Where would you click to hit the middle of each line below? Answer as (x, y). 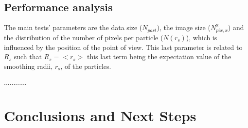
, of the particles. (86, 66)
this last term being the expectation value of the (159, 56)
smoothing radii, (28, 66)
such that (28, 56)
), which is (202, 37)
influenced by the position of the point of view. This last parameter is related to (123, 47)
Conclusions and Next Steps (100, 116)
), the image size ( (184, 27)
